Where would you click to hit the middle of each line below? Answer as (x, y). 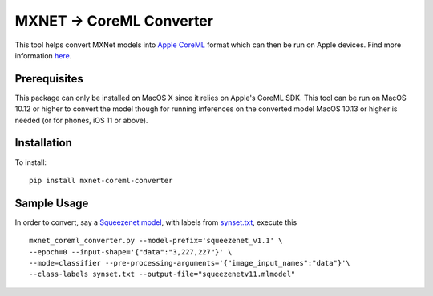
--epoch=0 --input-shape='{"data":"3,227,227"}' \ (131, 252)
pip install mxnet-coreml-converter (101, 180)
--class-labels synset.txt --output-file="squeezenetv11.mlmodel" (162, 274)
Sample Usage (52, 203)
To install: (31, 162)
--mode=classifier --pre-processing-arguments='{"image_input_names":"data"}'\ (190, 263)
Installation (43, 143)
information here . (43, 55)
